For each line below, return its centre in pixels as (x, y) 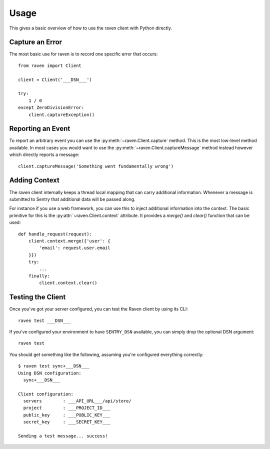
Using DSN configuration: (50, 373)
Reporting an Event (40, 129)
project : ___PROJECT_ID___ (67, 408)
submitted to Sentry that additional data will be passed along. (72, 199)
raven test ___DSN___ (44, 320)
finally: (39, 276)
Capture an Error (36, 42)
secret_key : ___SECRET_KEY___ (67, 422)
